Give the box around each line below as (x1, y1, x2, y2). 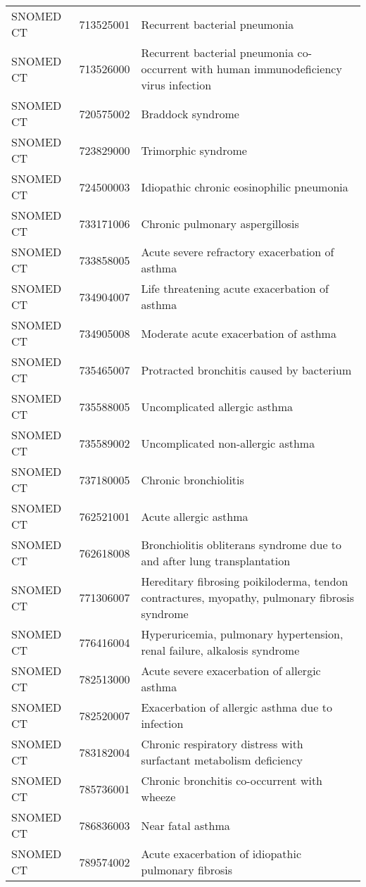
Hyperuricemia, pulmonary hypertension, (141, 626, 343, 642)
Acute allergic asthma (141, 508, 248, 524)
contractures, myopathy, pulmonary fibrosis (141, 589, 355, 605)
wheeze (141, 788, 176, 805)
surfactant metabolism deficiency (141, 752, 303, 768)
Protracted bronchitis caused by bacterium (141, 361, 352, 378)
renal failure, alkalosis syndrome (141, 642, 300, 658)
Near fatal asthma (141, 817, 230, 833)
